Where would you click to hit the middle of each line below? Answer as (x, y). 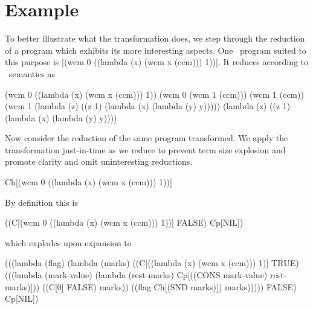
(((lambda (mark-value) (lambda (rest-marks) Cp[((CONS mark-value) (136, 275)
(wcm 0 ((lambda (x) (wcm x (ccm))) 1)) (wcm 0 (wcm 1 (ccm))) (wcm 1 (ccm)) (154, 94)
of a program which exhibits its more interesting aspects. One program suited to (156, 50)
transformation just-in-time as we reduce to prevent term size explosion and (145, 149)
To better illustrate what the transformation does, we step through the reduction (155, 38)
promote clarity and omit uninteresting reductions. (99, 161)
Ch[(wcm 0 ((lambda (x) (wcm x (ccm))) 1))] (89, 182)
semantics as (32, 73)
